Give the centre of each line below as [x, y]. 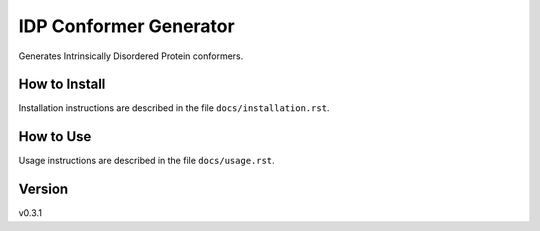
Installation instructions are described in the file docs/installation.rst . [174, 108]
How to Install [62, 84]
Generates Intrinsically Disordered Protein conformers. [131, 56]
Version [43, 189]
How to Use [55, 136]
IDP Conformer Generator [126, 26]
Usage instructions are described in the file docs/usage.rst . [146, 161]
